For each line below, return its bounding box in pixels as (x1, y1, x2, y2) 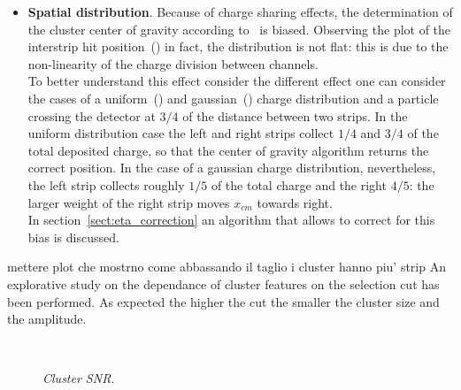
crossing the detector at (27, 106, 156, 125)
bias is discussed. (27, 227, 119, 246)
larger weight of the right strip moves (27, 193, 230, 211)
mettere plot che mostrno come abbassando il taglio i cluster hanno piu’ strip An (7, 257, 446, 276)
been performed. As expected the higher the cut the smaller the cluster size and (7, 292, 440, 310)
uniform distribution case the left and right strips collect (27, 124, 334, 142)
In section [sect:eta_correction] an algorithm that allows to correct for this (27, 210, 435, 229)
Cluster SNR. (42, 369, 115, 387)
